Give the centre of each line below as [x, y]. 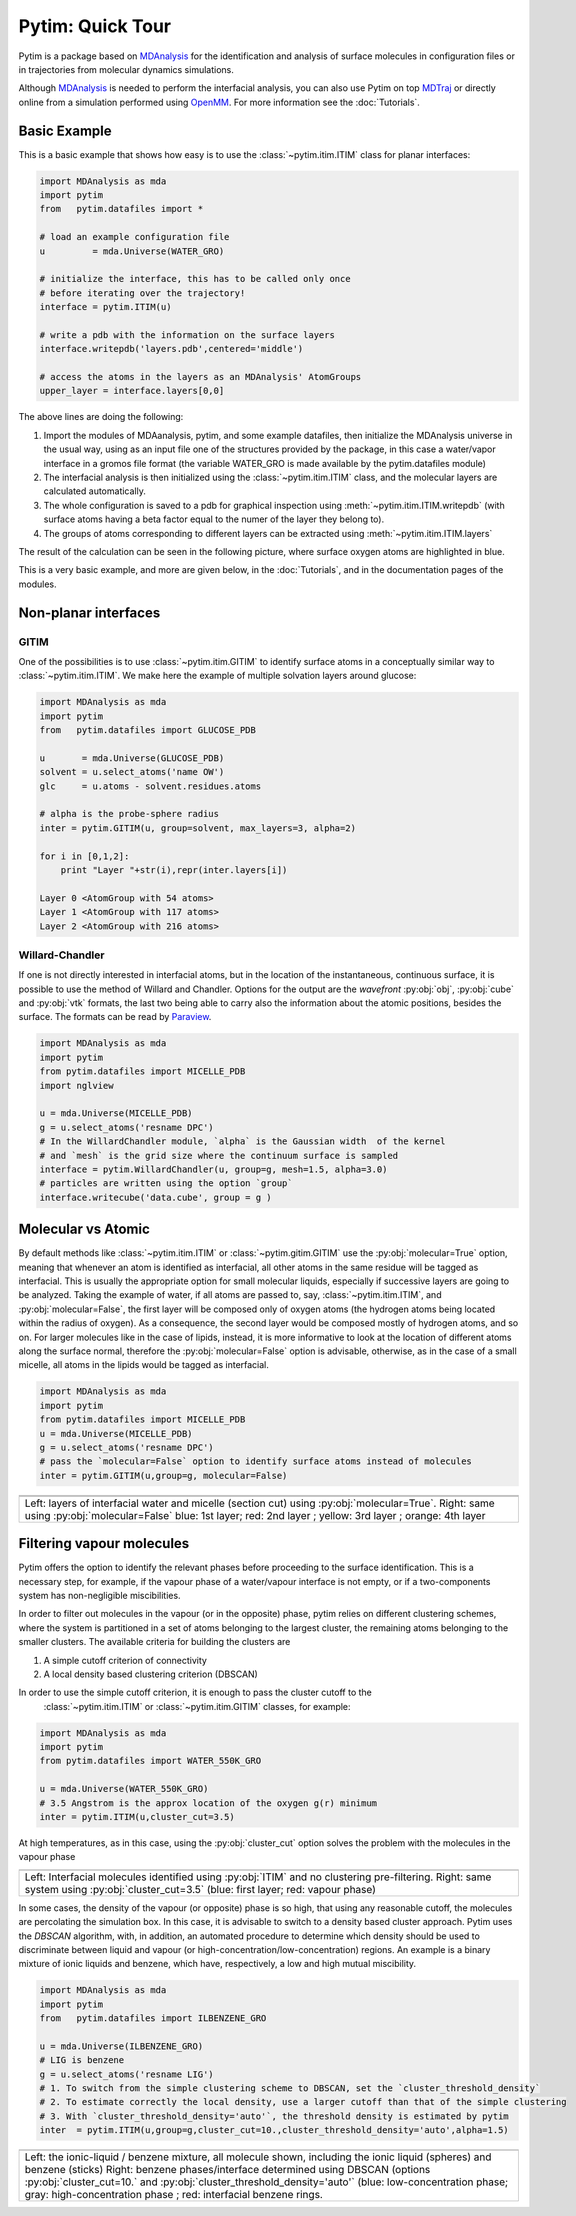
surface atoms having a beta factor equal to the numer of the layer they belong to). [214, 519]
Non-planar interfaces [89, 612]
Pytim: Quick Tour [95, 26]
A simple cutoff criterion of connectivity [125, 1660]
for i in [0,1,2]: [84, 856]
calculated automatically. [95, 491]
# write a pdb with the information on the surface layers [187, 334]
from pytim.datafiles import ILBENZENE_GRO [153, 2018]
